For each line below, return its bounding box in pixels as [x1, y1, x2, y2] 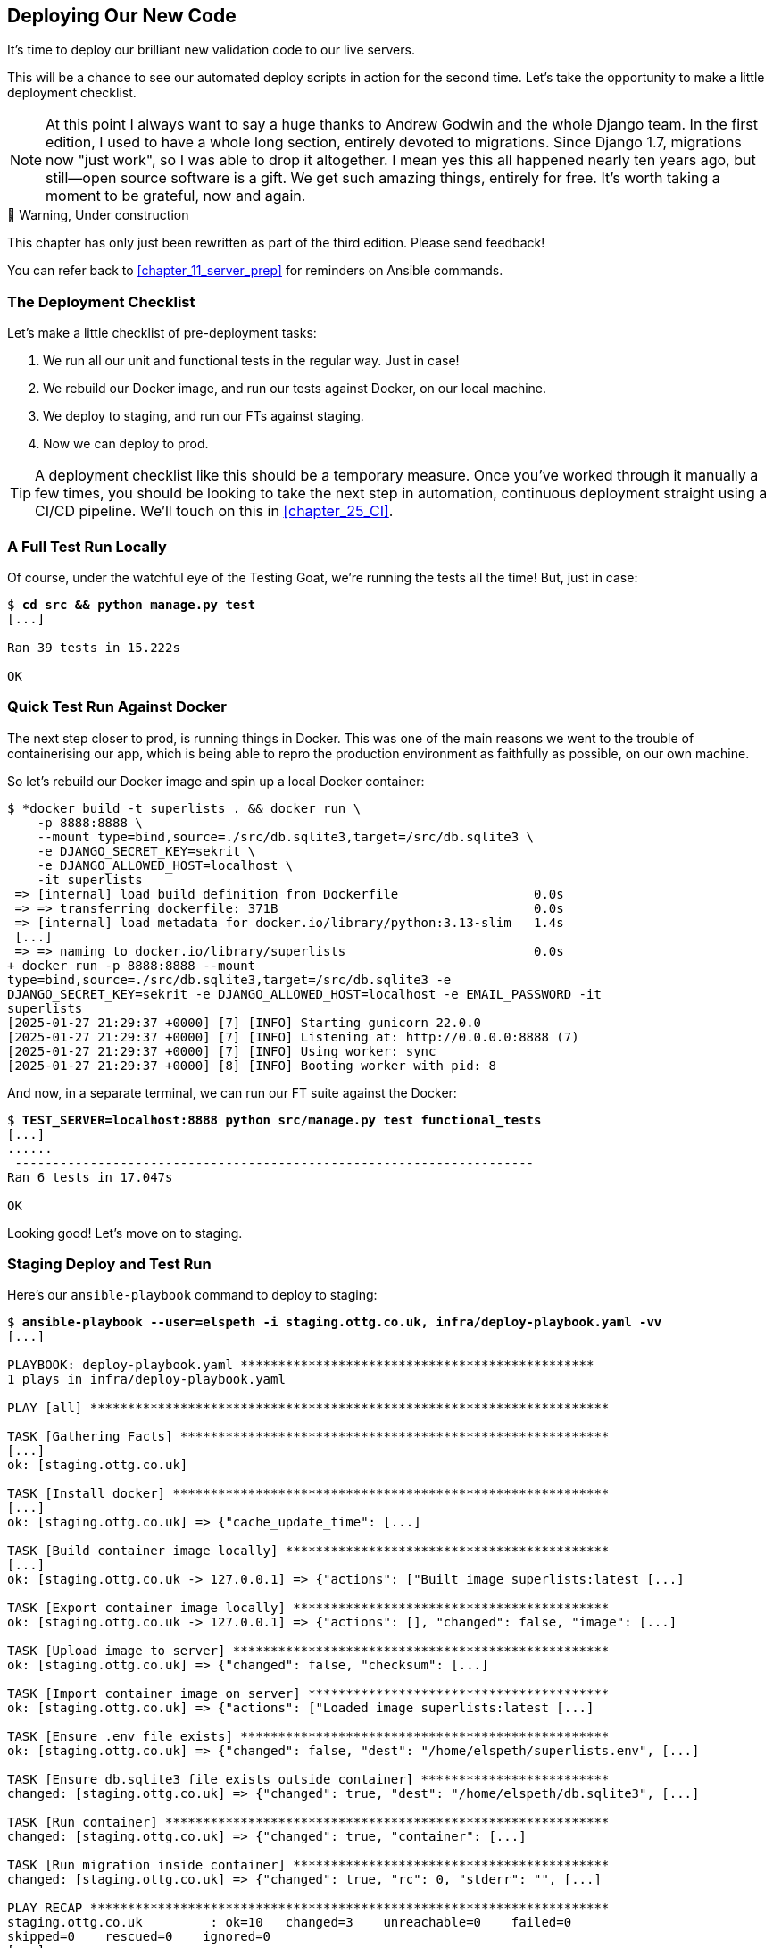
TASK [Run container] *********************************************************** [7, 1815, 610, 1830]
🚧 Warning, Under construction [7, 207, 189, 223]
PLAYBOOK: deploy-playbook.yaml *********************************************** [7, 1358, 594, 1373]
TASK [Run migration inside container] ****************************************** [7, 1858, 610, 1873]
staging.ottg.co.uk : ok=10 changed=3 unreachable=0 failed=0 [7, 1915, 572, 1930]
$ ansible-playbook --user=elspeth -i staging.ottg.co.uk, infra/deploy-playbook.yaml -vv [7, 1315, 662, 1330]
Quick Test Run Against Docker [7, 698, 228, 716]
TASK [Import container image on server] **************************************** [7, 1686, 610, 1701]
